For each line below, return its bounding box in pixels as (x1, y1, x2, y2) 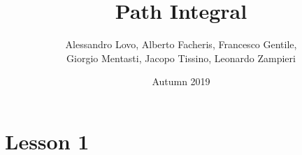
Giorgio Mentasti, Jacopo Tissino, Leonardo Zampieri (66, 50, 296, 65)
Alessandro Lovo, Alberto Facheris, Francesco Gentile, (65, 37, 297, 52)
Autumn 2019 (152, 74, 210, 89)
